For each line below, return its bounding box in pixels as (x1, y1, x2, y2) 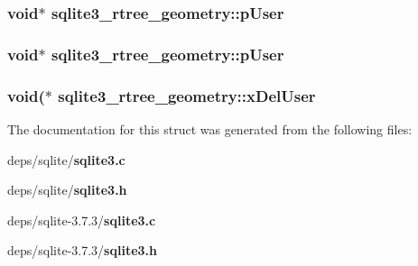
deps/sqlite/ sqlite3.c (7, 150, 125, 169)
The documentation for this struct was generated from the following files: (7, 119, 413, 138)
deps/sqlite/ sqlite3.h (7, 180, 127, 199)
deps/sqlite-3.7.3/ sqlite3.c (7, 210, 156, 229)
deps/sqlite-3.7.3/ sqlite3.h (7, 241, 157, 260)
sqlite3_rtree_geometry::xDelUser (58, 84, 316, 106)
